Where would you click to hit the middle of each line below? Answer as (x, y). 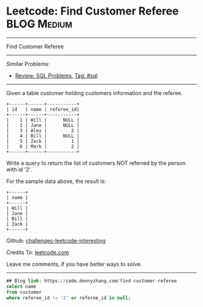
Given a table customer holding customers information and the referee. (95, 93)
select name (21, 286)
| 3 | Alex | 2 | (43, 130)
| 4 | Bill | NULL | (43, 136)
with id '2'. (19, 169)
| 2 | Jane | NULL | (43, 125)
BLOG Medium (39, 24)
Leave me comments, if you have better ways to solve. (74, 264)
